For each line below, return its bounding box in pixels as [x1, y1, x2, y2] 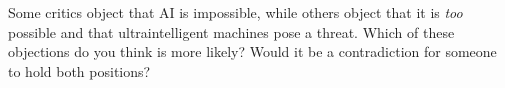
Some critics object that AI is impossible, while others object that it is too [8, 2, 463, 22]
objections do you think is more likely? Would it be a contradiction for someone [8, 41, 497, 62]
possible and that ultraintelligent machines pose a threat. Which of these [8, 21, 455, 42]
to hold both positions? [8, 60, 151, 81]
